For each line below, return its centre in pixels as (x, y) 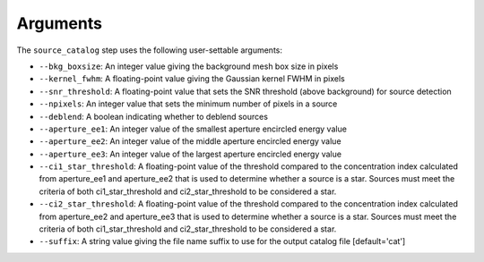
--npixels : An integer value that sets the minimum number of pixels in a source (188, 104)
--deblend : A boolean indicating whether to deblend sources (154, 116)
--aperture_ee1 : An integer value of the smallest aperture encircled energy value (193, 129)
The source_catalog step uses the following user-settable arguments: (149, 50)
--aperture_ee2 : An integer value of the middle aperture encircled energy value (190, 141)
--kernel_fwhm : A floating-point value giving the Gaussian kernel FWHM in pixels (192, 79)
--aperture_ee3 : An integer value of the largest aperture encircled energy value (190, 154)
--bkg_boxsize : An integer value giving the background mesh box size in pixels (189, 66)
